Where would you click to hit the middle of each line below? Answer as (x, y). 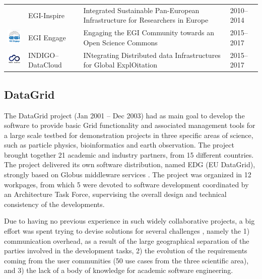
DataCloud (45, 65)
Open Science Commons (120, 42)
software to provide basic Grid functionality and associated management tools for (130, 125)
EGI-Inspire (46, 15)
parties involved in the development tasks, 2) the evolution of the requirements (126, 251)
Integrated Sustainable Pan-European (141, 10)
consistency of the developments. (54, 204)
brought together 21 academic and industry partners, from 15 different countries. (129, 154)
